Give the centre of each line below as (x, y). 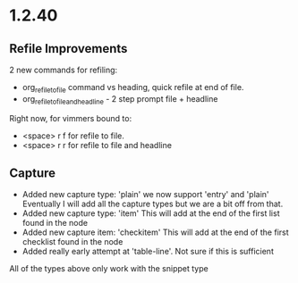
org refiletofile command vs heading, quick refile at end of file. (133, 88)
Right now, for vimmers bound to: (71, 118)
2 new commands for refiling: (64, 70)
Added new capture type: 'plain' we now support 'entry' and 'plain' (146, 195)
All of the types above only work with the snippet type (109, 269)
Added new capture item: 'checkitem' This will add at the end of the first (155, 232)
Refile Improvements (68, 49)
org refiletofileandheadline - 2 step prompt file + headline (120, 100)
